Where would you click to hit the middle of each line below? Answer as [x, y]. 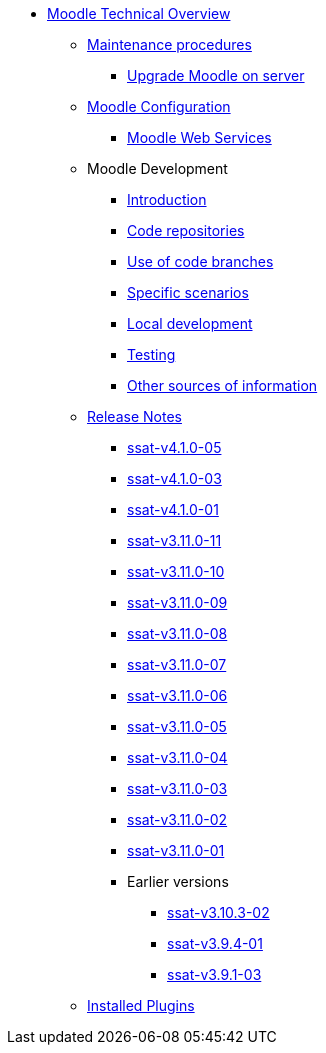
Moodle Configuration [159, 106]
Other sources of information [222, 385]
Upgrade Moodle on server [216, 75]
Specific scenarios [188, 292]
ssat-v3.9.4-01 [215, 943]
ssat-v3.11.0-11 [174, 540]
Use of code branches [200, 261]
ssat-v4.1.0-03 [174, 478]
